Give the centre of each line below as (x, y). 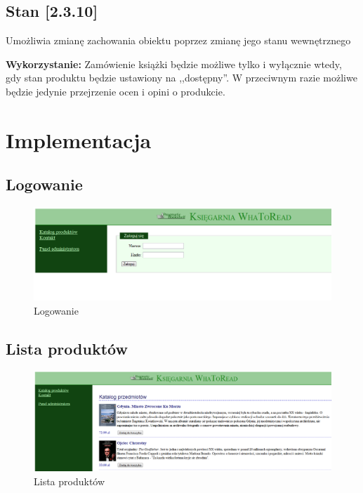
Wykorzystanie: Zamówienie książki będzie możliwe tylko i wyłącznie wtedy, (174, 64)
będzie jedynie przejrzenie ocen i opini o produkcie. (115, 91)
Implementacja (79, 139)
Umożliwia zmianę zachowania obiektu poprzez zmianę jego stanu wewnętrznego (178, 40)
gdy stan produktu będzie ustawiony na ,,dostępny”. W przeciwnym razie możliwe (181, 78)
